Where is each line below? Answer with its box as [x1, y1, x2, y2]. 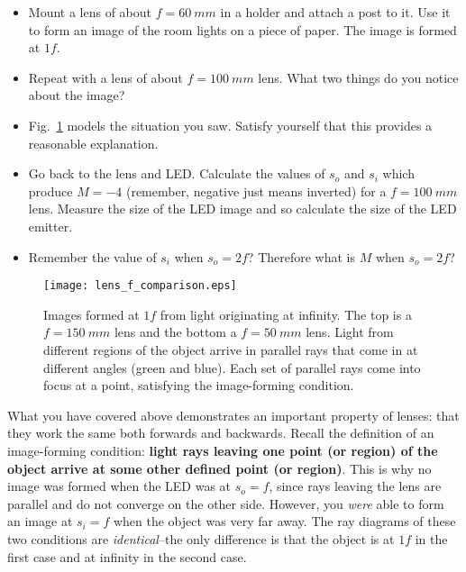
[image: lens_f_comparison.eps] [43, 279, 237, 293]
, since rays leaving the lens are [269, 477, 442, 495]
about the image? [28, 86, 125, 104]
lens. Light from [306, 322, 394, 341]
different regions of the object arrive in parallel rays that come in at [43, 340, 418, 359]
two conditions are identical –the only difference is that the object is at [7, 529, 395, 548]
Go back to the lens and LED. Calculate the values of [28, 164, 325, 183]
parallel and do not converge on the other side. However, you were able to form [7, 494, 444, 513]
